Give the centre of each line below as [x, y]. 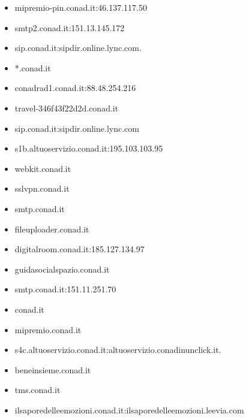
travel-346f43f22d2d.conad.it [67, 108]
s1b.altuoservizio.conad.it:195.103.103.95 [89, 148]
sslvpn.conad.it [42, 188]
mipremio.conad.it [48, 329]
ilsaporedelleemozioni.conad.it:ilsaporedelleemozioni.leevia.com [129, 410]
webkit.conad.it [43, 168]
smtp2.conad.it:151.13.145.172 [70, 27]
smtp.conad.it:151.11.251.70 [65, 289]
